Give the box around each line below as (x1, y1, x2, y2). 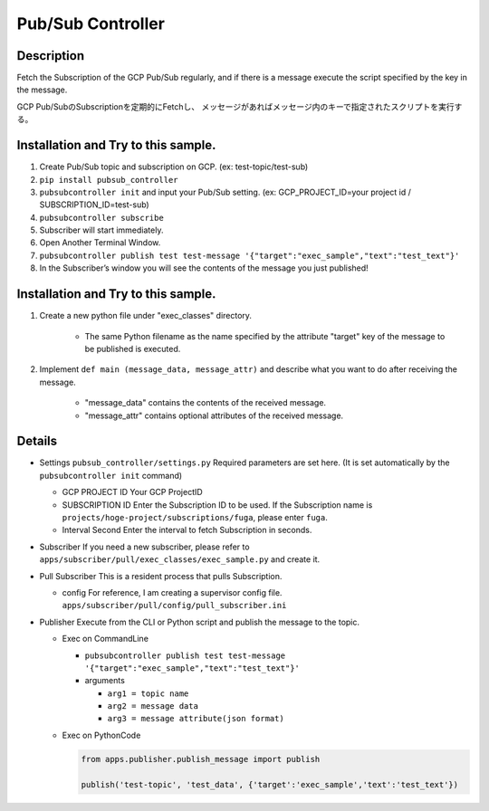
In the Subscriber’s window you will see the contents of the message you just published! (39, 262, 369, 273)
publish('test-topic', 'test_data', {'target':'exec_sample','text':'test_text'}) (81, 779, 459, 789)
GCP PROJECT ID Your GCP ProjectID (62, 487, 203, 498)
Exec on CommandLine (62, 634, 149, 644)
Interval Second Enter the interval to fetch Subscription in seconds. (62, 525, 312, 536)
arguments (84, 675, 126, 686)
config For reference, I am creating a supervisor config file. (62, 587, 283, 597)
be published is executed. (84, 343, 181, 354)
